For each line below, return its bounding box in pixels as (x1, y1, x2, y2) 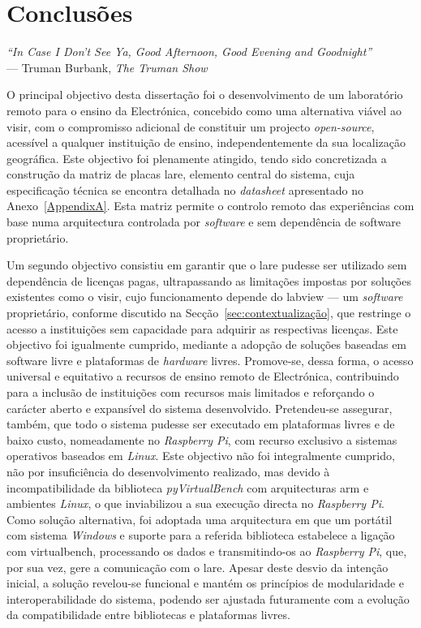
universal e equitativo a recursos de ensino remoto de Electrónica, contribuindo (6, 368, 399, 385)
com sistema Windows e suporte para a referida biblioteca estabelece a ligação (6, 527, 395, 544)
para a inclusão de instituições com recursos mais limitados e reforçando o (6, 384, 375, 400)
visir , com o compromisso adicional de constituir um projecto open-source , (6, 118, 375, 135)
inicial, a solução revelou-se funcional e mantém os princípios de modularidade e (6, 574, 405, 591)
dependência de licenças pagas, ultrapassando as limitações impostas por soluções (6, 272, 411, 289)
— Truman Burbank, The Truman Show (6, 58, 208, 75)
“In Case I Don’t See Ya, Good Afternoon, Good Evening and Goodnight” (6, 43, 372, 60)
